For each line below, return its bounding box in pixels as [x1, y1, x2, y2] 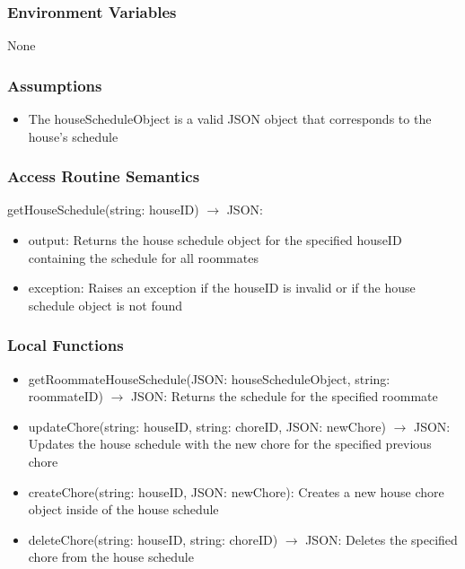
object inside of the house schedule [28, 500, 219, 519]
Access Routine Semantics [7, 165, 200, 188]
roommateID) [28, 387, 103, 406]
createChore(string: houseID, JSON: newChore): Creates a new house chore [28, 482, 444, 501]
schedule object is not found [28, 295, 183, 314]
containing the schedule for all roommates [28, 248, 259, 267]
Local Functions [7, 334, 124, 356]
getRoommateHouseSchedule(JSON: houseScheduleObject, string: [28, 369, 390, 388]
